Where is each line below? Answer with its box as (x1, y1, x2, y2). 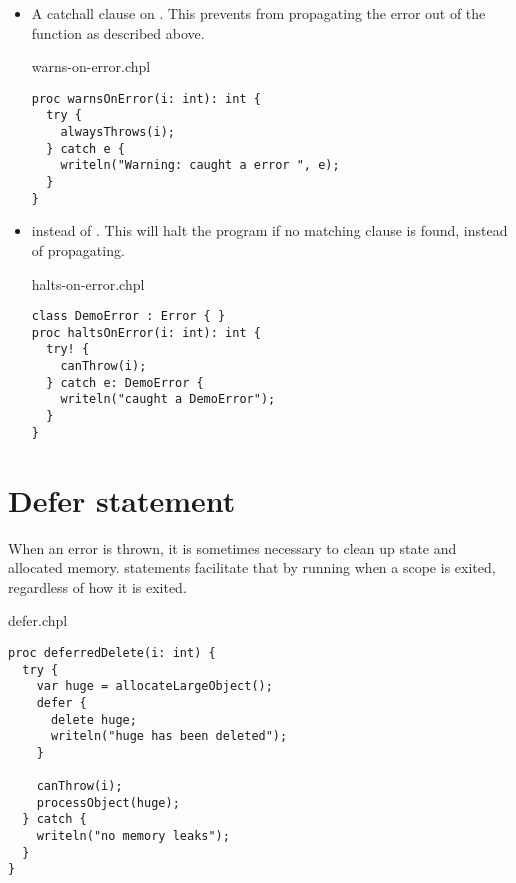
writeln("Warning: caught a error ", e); (60, 158, 340, 173)
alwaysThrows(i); (60, 125, 175, 140)
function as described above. (31, 22, 205, 43)
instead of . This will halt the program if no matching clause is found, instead (31, 220, 508, 241)
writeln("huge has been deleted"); (50, 729, 288, 744)
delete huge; (50, 712, 137, 727)
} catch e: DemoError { (46, 375, 204, 390)
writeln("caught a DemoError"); (60, 392, 276, 407)
